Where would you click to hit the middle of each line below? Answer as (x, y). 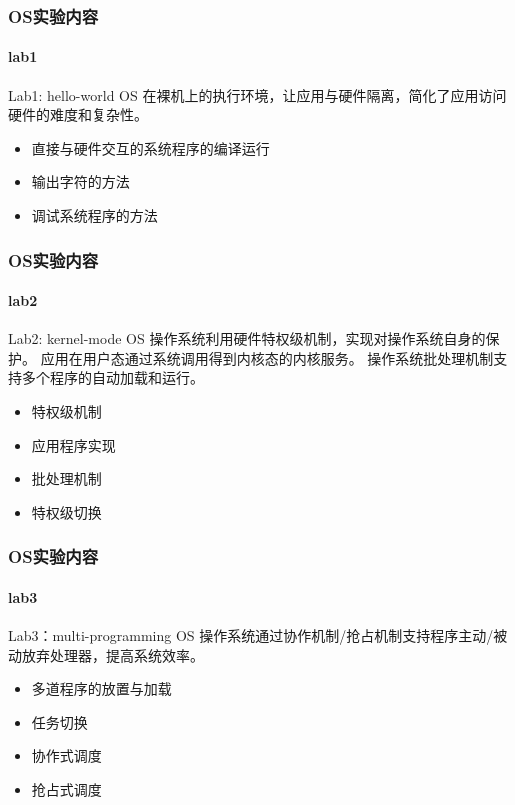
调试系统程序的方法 (94, 215)
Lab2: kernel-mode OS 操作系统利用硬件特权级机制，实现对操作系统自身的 (247, 338)
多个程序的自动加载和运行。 (112, 377)
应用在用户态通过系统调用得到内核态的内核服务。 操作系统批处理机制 (267, 357)
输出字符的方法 (80, 181)
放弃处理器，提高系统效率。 (112, 654)
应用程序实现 (73, 444)
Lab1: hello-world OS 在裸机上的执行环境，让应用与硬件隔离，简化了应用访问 (257, 94)
